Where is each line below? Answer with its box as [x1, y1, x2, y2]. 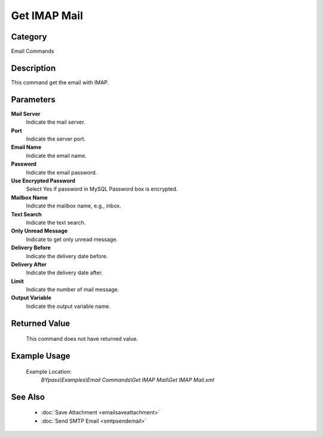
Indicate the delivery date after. [26, 269, 103, 276]
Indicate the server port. [26, 135, 86, 143]
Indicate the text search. [26, 219, 86, 226]
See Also [11, 392, 45, 402]
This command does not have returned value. [26, 335, 138, 343]
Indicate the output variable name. [26, 302, 111, 310]
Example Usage [11, 351, 71, 361]
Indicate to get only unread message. [26, 236, 118, 243]
